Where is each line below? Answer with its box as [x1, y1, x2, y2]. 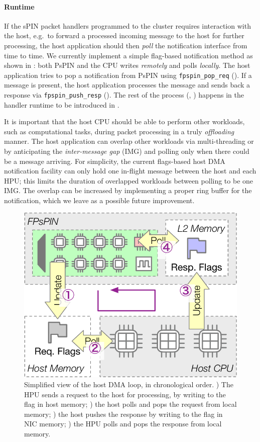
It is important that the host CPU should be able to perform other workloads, [4, 116, 245, 127]
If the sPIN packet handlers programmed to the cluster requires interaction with [4, 20, 251, 31]
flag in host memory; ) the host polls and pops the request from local [24, 399, 237, 409]
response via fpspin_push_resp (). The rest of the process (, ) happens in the [4, 90, 244, 100]
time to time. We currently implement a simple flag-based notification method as [4, 50, 253, 60]
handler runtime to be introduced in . [4, 99, 119, 110]
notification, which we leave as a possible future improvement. [4, 195, 195, 206]
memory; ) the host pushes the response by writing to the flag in [24, 408, 223, 419]
